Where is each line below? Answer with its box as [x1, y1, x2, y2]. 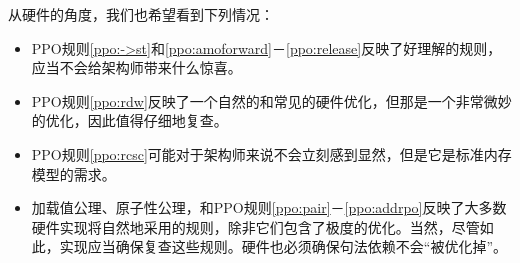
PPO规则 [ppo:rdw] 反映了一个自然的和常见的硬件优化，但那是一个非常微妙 [31, 90, 512, 111]
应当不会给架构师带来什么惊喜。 [31, 57, 242, 78]
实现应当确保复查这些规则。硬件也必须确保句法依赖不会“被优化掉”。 [59, 236, 508, 257]
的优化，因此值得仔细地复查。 [31, 110, 228, 131]
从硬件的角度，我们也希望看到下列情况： [8, 4, 274, 24]
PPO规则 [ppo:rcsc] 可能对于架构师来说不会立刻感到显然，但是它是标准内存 [31, 143, 512, 164]
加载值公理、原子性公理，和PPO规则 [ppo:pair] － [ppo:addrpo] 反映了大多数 [31, 197, 507, 218]
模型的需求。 [31, 163, 116, 184]
